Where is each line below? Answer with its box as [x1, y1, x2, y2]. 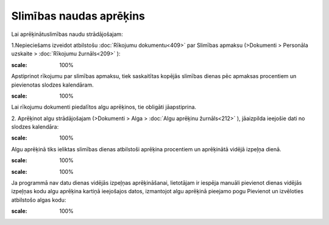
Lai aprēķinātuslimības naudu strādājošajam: [11, 30, 123, 38]
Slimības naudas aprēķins [11, 9, 146, 23]
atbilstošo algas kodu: [11, 196, 66, 204]
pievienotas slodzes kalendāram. [11, 81, 94, 88]
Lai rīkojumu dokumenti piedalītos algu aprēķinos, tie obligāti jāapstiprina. [11, 104, 197, 111]
